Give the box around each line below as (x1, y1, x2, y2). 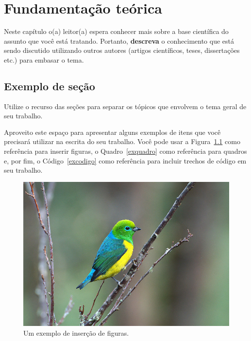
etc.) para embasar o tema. (4, 54, 84, 65)
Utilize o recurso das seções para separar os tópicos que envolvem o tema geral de (4, 101, 247, 111)
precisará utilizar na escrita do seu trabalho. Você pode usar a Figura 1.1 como (4, 136, 240, 146)
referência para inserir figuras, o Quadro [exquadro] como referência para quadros (4, 146, 247, 156)
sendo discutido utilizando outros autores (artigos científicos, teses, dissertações (4, 45, 240, 55)
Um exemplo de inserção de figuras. (23, 327, 129, 338)
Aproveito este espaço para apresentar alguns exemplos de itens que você (4, 127, 221, 137)
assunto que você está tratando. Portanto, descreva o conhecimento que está (4, 35, 234, 46)
